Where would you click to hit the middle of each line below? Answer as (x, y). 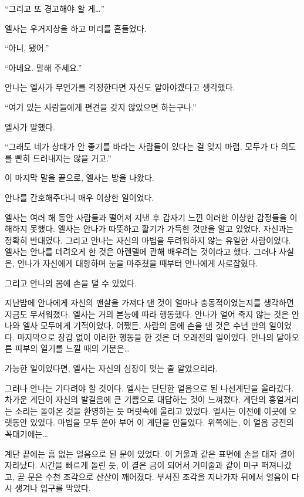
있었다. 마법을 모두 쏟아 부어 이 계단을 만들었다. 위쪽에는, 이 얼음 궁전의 (162, 422)
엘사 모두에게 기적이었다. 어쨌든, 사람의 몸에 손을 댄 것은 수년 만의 (144, 325)
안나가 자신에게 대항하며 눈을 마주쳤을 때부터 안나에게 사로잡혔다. (138, 263)
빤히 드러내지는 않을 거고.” (63, 158)
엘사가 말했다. (30, 126)
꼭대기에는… (26, 434)
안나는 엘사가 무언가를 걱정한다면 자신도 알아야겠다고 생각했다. (120, 87)
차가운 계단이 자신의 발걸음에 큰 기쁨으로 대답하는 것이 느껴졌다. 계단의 (136, 399)
